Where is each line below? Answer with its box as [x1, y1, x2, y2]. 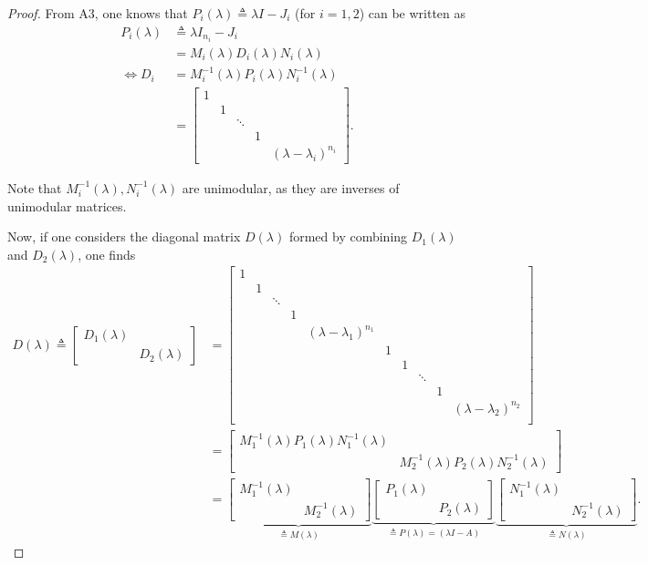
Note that [7, 178, 62, 197]
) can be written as [359, 4, 466, 22]
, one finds [78, 244, 136, 263]
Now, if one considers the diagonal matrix [7, 227, 241, 246]
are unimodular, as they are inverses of [182, 178, 400, 197]
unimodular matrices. [7, 196, 127, 215]
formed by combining [288, 227, 408, 246]
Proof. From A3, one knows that [7, 4, 188, 22]
